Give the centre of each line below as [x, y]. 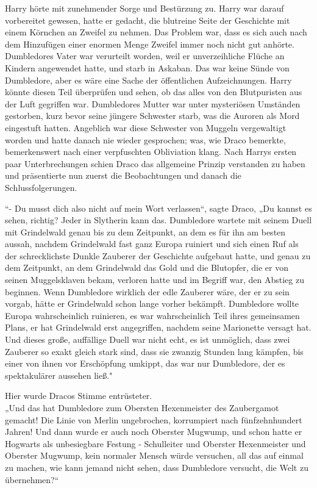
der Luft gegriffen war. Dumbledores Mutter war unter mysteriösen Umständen [153, 103]
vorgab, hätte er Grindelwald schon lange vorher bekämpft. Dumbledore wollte [152, 303]
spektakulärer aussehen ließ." [59, 375]
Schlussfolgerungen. [41, 187]
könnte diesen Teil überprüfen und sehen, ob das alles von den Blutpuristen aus [154, 92]
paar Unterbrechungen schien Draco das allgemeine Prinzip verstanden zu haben [155, 163]
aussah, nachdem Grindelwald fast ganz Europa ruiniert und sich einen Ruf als [152, 244]
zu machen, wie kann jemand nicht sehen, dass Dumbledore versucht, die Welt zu [157, 467]
